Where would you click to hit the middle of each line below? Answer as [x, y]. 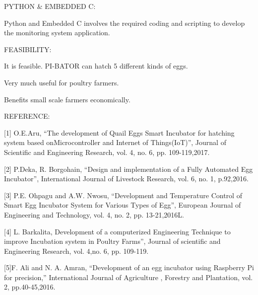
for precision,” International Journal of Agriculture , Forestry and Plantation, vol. [129, 277]
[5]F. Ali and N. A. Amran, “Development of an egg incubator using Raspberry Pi [129, 267]
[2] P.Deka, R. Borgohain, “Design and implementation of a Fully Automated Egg [129, 169]
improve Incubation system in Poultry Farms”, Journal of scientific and [112, 241]
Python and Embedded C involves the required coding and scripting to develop [125, 23]
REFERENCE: [27, 116]
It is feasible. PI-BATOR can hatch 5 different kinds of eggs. [96, 66]
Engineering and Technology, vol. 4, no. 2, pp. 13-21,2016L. [94, 214]
